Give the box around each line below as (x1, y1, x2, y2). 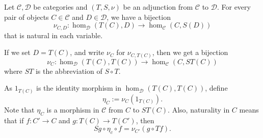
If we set (4, 47, 31, 58)
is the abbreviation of (35, 65, 102, 76)
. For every (217, 2, 251, 12)
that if (4, 115, 24, 125)
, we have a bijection (107, 11, 171, 22)
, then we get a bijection (152, 47, 228, 58)
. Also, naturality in (168, 104, 230, 115)
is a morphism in (46, 104, 99, 115)
